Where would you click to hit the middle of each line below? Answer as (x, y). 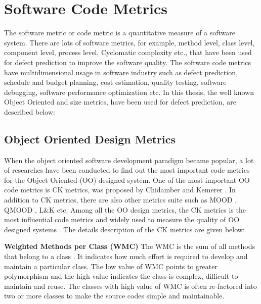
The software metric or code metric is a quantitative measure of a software (120, 33)
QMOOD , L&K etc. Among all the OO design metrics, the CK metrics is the (125, 209)
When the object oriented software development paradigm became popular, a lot (129, 160)
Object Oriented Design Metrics (90, 139)
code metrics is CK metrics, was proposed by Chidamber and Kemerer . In (120, 190)
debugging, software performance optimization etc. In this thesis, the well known (129, 92)
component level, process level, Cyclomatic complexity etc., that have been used (128, 52)
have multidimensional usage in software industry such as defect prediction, (121, 72)
